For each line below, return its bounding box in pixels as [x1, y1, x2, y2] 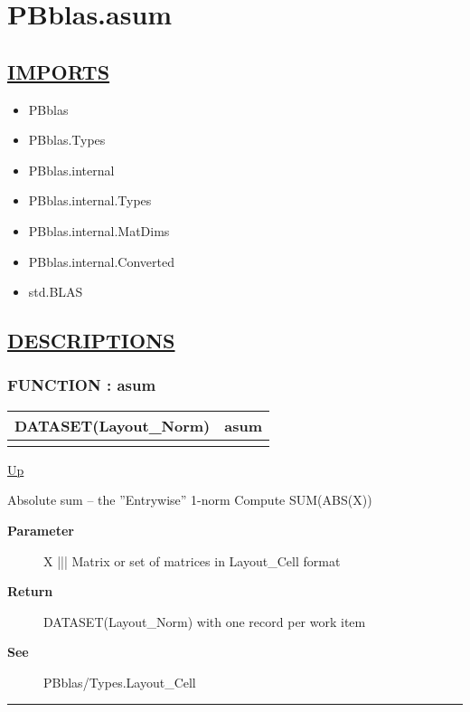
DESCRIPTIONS [7, 327, 175, 355]
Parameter [7, 520, 74, 539]
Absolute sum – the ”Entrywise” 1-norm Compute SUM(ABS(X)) [7, 490, 372, 509]
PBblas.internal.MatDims [28, 221, 170, 240]
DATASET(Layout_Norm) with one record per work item [43, 612, 366, 631]
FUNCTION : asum [7, 374, 156, 396]
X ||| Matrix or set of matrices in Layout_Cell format [43, 551, 341, 570]
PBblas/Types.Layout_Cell [43, 672, 196, 691]
